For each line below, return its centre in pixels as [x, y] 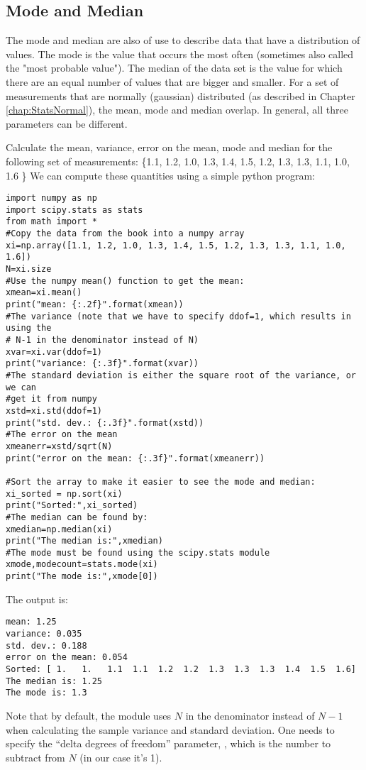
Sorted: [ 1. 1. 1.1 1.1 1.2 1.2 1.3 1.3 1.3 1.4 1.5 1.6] [181, 670]
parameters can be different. [67, 123]
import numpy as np [51, 198]
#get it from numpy [51, 399]
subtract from [35, 757]
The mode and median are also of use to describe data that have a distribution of [183, 40]
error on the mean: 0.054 [67, 658]
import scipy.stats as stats [74, 210]
